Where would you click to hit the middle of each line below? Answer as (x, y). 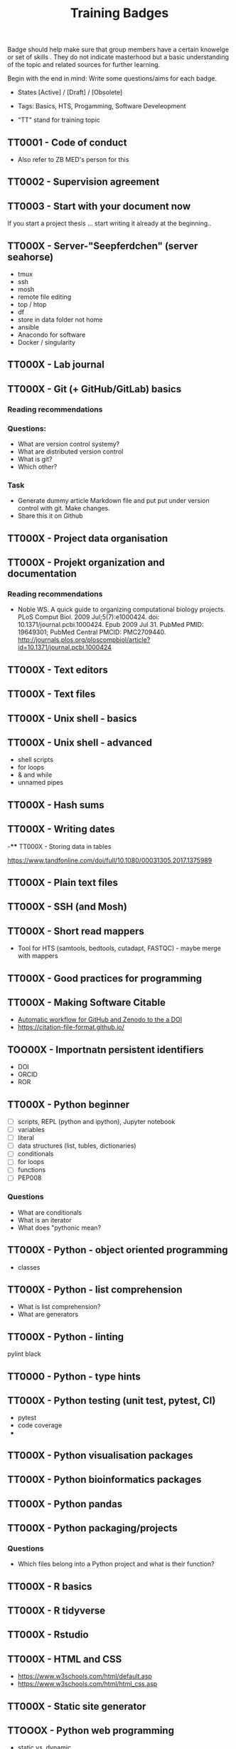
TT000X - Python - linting (66, 1336)
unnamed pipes (41, 782)
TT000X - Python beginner (69, 1105)
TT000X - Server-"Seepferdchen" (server (103, 246)
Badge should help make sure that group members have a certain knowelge (118, 50)
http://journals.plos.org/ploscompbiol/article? (84, 640)
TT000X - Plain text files (63, 882)
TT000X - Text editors (58, 669)
